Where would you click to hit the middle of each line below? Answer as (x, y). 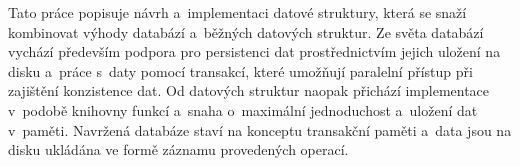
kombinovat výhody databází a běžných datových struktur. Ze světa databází (246, 31)
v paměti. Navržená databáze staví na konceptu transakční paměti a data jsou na (260, 129)
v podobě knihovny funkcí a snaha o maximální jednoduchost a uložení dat (243, 109)
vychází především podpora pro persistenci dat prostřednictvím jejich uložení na (254, 51)
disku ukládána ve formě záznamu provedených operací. (178, 149)
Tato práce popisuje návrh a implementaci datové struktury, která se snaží (237, 12)
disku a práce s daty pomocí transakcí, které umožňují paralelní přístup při (240, 70)
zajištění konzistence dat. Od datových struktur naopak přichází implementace (249, 90)
